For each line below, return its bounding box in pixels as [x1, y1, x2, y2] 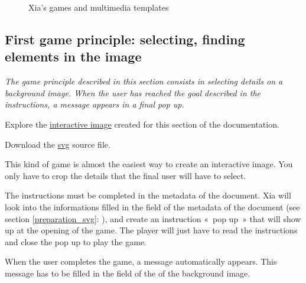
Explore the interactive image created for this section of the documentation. [5, 118, 279, 130]
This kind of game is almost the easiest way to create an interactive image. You [5, 158, 293, 170]
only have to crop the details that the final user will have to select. [5, 169, 246, 181]
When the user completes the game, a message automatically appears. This [5, 255, 277, 268]
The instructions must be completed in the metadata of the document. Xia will [5, 189, 291, 201]
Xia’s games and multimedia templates [28, 1, 169, 13]
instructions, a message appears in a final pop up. [5, 98, 184, 110]
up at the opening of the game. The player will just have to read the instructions [5, 224, 298, 236]
